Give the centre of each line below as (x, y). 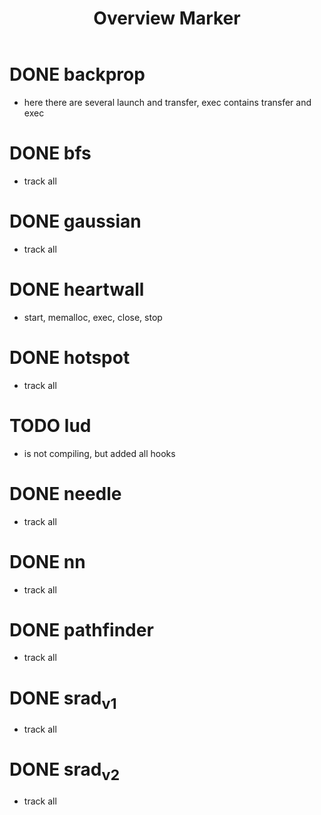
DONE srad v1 (63, 700)
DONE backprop (77, 74)
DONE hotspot (70, 357)
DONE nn (47, 561)
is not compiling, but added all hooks (99, 453)
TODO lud (50, 425)
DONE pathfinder (81, 629)
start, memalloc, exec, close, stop (93, 317)
